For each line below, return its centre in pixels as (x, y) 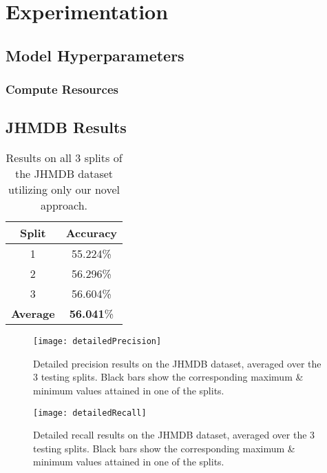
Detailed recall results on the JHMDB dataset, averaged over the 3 (174, 435)
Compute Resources (62, 89)
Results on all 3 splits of (64, 158)
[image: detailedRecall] (90, 413)
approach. (64, 205)
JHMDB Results (66, 127)
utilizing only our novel (64, 190)
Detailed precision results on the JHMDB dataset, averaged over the (177, 363)
